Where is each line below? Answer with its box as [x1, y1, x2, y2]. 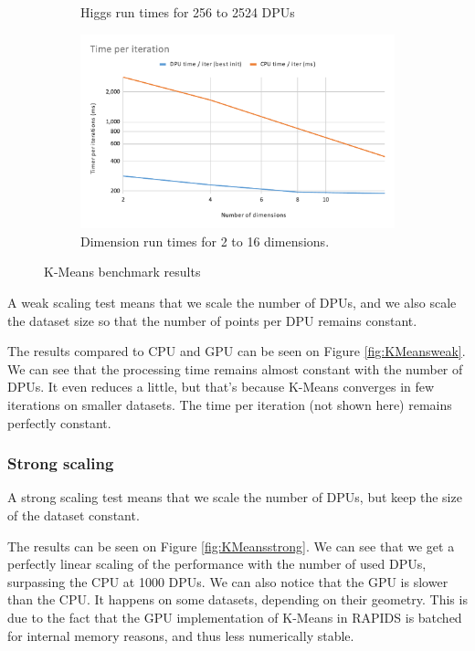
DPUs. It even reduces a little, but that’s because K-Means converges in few [7, 377, 435, 396]
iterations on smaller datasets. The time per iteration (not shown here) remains [7, 394, 452, 414]
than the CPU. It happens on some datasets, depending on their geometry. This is [7, 590, 468, 609]
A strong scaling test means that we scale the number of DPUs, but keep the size [7, 488, 462, 507]
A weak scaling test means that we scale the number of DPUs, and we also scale [7, 293, 457, 312]
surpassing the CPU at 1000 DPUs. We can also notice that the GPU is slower [7, 572, 449, 591]
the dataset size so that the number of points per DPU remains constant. [7, 310, 417, 330]
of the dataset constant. [7, 505, 140, 524]
